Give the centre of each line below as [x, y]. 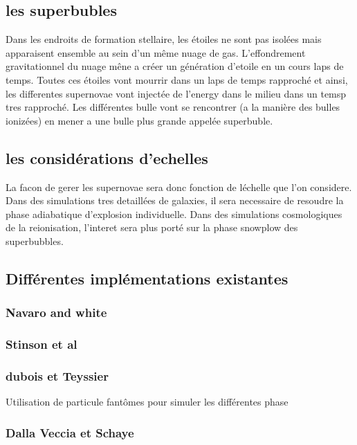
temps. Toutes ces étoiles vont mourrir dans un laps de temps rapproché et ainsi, [177, 79]
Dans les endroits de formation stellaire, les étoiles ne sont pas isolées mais [164, 39]
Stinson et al [42, 344]
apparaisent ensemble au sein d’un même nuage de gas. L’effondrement [156, 52]
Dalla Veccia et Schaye [70, 432]
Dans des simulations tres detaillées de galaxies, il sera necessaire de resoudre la [175, 200]
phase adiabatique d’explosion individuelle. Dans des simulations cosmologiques [174, 214]
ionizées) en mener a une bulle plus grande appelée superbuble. [139, 120]
